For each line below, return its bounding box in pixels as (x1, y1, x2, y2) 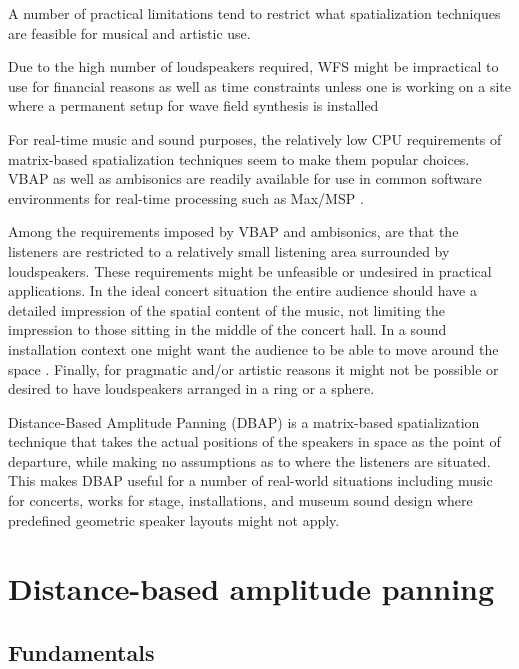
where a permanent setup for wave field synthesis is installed (8, 95, 379, 116)
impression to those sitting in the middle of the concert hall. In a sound (8, 319, 447, 340)
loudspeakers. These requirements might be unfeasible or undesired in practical (8, 260, 492, 281)
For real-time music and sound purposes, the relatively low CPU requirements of (8, 128, 502, 149)
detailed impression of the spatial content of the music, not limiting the (8, 299, 446, 320)
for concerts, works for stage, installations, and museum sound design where (8, 490, 473, 511)
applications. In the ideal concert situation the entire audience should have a (8, 280, 477, 301)
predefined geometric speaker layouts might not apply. (8, 509, 340, 530)
